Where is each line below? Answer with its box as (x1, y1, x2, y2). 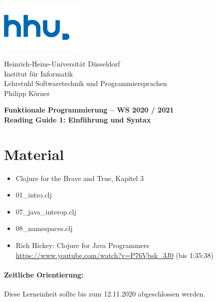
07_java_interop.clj (15, 206, 76, 216)
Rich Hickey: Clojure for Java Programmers (15, 239, 150, 250)
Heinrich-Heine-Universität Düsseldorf (4, 58, 120, 68)
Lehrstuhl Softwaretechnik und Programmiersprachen (4, 78, 167, 88)
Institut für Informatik (4, 68, 73, 78)
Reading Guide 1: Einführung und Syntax (4, 114, 151, 124)
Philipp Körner (4, 87, 50, 98)
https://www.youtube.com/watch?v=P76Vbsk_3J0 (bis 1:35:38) (15, 249, 214, 260)
